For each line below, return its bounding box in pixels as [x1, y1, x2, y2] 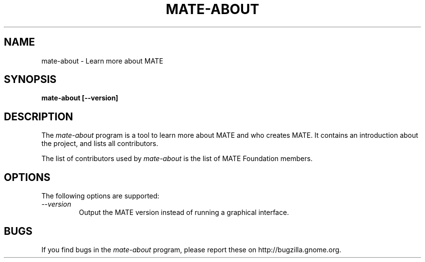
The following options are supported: [41, 192, 160, 200]
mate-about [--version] [41, 94, 118, 102]
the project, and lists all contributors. [41, 139, 159, 148]
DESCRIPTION [4, 110, 73, 123]
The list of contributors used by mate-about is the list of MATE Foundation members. [41, 154, 313, 163]
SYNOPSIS [4, 73, 57, 86]
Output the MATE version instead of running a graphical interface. [79, 208, 289, 217]
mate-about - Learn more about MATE [41, 56, 163, 65]
